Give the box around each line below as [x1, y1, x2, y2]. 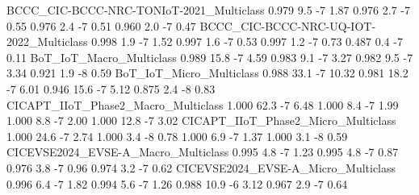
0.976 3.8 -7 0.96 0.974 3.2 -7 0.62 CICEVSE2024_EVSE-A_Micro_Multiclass [6, 159, 396, 176]
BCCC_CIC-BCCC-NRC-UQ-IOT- [199, 17, 376, 34]
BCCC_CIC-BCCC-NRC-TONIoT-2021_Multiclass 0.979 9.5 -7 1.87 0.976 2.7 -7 [6, 2, 410, 18]
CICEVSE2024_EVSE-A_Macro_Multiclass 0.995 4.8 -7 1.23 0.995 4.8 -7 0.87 [6, 143, 399, 160]
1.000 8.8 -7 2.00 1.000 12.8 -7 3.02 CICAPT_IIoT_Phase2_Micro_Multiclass [6, 112, 396, 129]
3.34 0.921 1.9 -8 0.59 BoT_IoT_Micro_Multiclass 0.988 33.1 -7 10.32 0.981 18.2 [6, 64, 409, 81]
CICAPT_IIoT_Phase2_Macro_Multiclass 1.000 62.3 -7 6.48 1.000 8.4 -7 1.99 [6, 96, 399, 113]
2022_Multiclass [6, 33, 88, 50]
